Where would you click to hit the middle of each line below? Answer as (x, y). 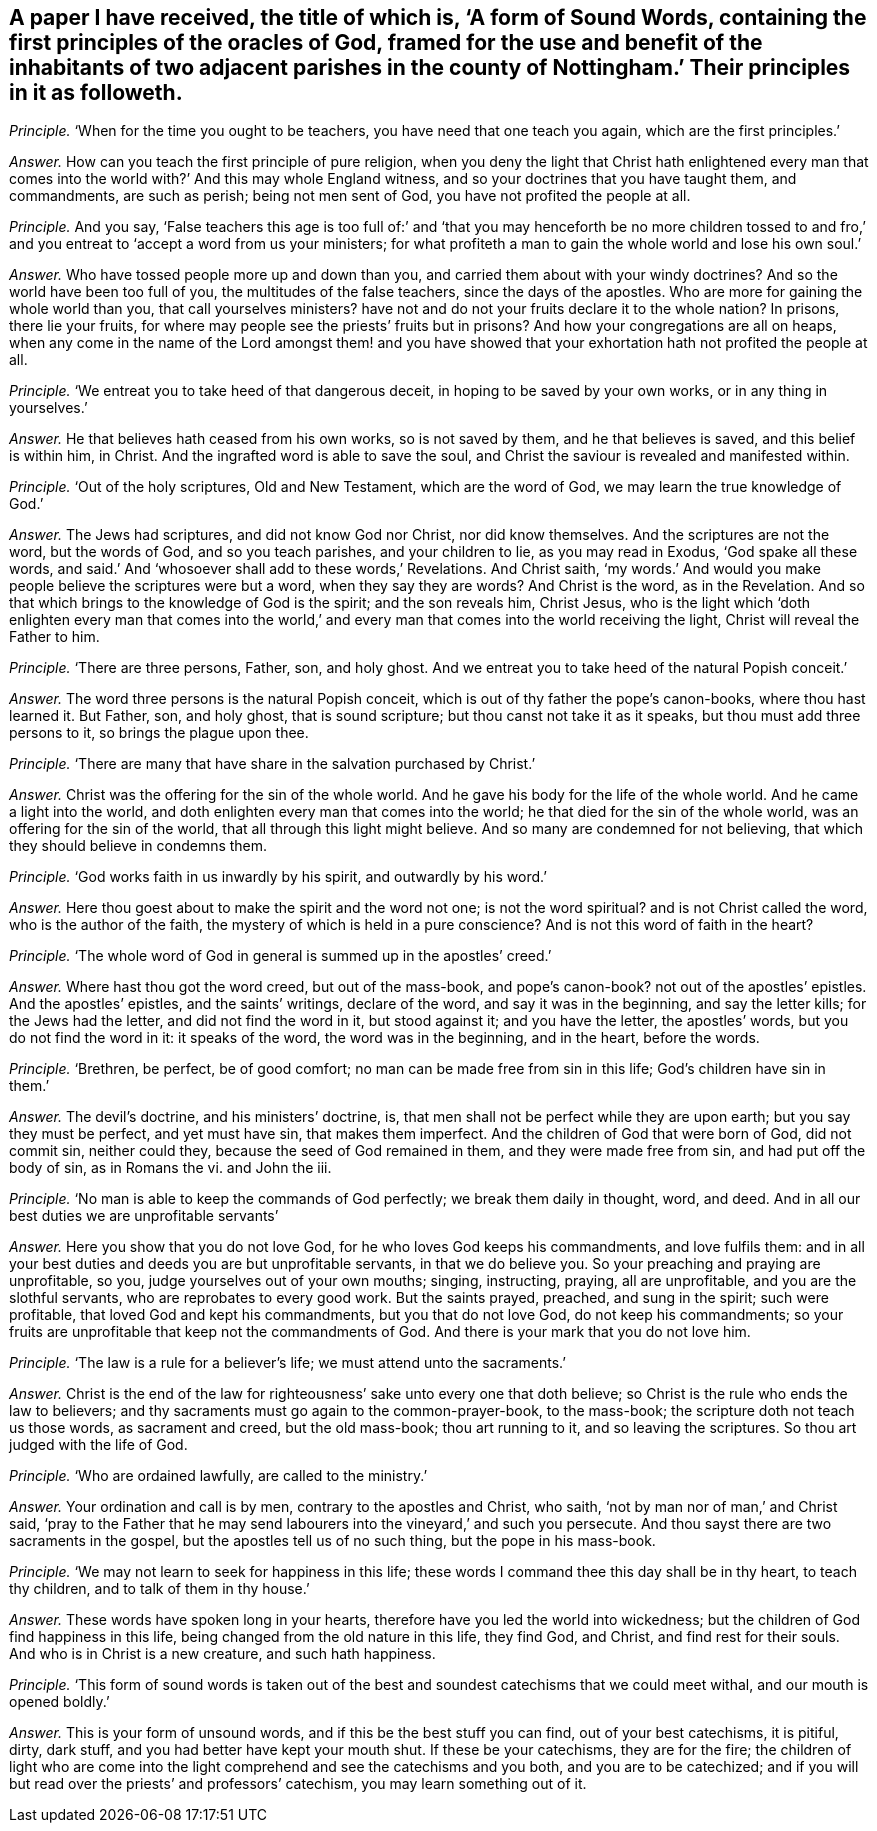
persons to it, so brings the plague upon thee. (159, 733)
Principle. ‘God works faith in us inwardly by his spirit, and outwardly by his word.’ (278, 877)
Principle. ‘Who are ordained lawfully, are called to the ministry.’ (218, 1476)
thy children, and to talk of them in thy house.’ (159, 1589)
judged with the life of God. (98, 1445)
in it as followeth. (96, 92)
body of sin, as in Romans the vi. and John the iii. (170, 1168)
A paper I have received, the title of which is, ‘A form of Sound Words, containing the (438, 17)
